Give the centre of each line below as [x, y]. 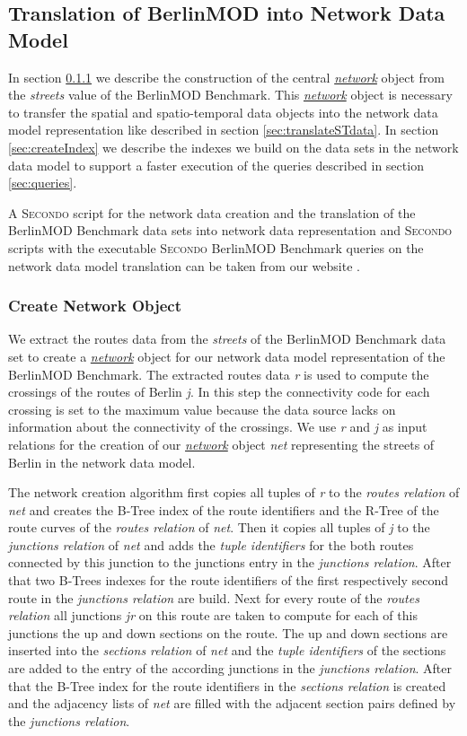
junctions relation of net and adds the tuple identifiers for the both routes [211, 544]
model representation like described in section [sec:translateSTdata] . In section [224, 130]
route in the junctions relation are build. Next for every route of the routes [214, 597]
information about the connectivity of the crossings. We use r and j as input [218, 427]
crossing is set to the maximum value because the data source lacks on [202, 409]
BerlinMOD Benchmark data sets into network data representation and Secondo [230, 230]
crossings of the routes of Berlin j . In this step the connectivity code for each [219, 392]
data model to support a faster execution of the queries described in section [216, 165]
